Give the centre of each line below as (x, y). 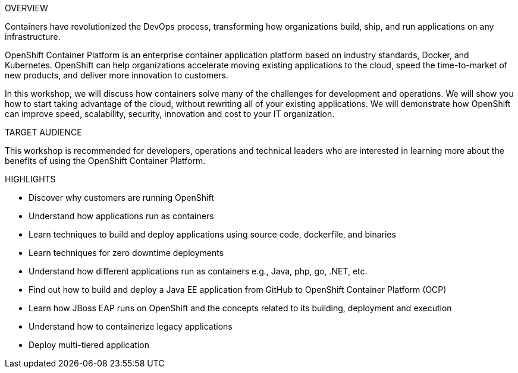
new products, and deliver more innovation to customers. (117, 75)
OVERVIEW (26, 8)
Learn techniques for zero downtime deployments (126, 253)
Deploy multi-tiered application (89, 345)
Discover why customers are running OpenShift (121, 197)
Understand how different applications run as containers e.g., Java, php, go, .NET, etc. (198, 271)
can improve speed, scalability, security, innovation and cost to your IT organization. (170, 114)
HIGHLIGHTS (30, 179)
